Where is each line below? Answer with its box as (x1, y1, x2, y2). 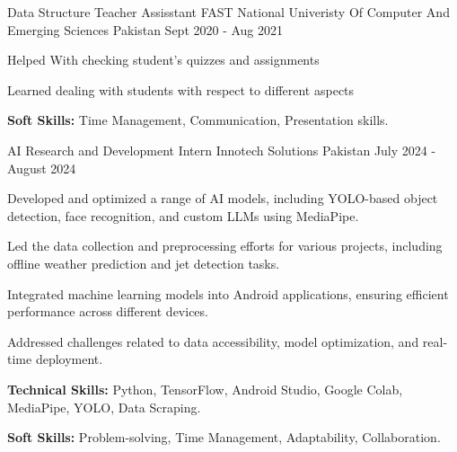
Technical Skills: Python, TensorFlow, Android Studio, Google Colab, (7, 379, 403, 398)
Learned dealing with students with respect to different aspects (7, 80, 355, 99)
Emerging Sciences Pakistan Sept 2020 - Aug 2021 (7, 20, 284, 39)
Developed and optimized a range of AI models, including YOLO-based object (7, 189, 438, 208)
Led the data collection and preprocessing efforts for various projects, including (7, 236, 443, 255)
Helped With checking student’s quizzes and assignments (7, 50, 320, 69)
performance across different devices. (7, 302, 208, 321)
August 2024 (7, 158, 76, 177)
